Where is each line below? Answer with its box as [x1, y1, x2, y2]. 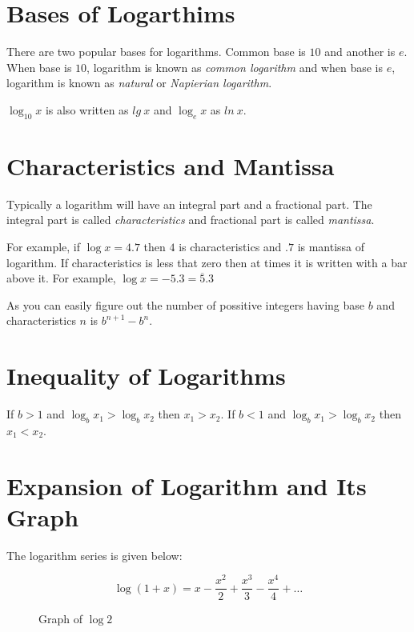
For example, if [6, 238, 81, 255]
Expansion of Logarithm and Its [6, 469, 367, 502]
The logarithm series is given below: [6, 546, 183, 563]
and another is [324, 43, 396, 60]
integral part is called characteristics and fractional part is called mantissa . [6, 211, 375, 228]
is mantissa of [297, 238, 365, 255]
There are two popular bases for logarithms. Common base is [6, 43, 306, 60]
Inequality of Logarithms [6, 359, 286, 392]
